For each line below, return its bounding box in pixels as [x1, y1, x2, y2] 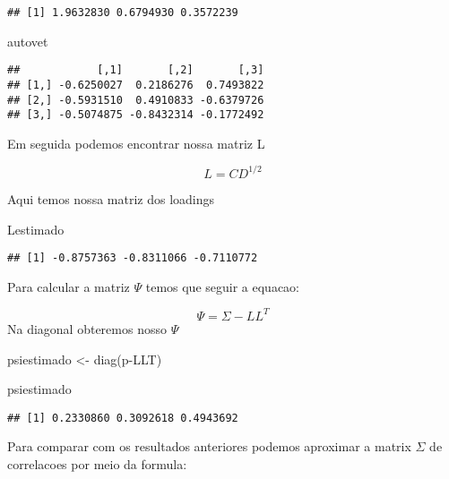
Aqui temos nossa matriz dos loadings [7, 189, 215, 208]
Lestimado [7, 219, 65, 238]
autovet [7, 31, 48, 50]
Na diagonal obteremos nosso [7, 319, 167, 338]
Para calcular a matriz [7, 277, 130, 295]
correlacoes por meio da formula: [7, 454, 187, 473]
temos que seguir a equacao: [145, 277, 299, 295]
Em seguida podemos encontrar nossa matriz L [7, 133, 265, 152]
